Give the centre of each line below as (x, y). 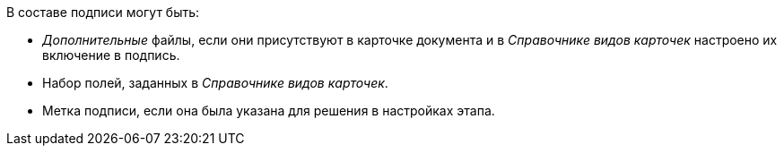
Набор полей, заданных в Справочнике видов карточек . (215, 83)
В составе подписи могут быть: (103, 12)
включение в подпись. (111, 55)
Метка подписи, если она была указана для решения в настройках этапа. (269, 110)
